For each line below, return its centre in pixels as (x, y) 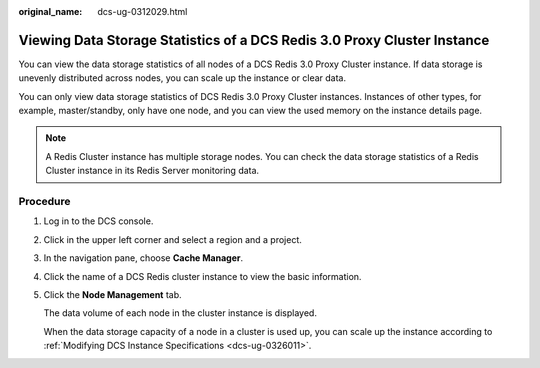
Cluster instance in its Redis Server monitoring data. (152, 171)
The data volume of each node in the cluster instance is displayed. (180, 313)
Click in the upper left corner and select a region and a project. (172, 239)
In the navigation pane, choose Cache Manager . (143, 258)
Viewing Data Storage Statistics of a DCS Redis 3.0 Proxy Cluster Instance (254, 40)
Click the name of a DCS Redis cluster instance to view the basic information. (202, 276)
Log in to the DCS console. (98, 221)
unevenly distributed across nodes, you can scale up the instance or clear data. (182, 78)
